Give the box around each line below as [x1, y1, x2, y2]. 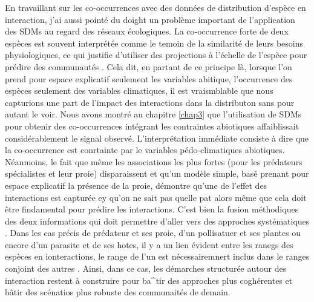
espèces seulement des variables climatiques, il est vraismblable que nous [5, 84, 273, 97]
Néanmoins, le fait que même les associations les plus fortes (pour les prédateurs [5, 155, 303, 168]
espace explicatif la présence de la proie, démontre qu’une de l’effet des [5, 179, 267, 191]
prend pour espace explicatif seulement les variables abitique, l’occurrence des [5, 72, 293, 85]
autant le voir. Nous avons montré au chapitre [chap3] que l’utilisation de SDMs [5, 108, 302, 120]
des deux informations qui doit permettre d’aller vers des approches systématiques [5, 214, 310, 227]
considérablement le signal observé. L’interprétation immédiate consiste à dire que [5, 131, 309, 144]
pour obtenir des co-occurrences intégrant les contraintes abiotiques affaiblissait [5, 119, 299, 132]
